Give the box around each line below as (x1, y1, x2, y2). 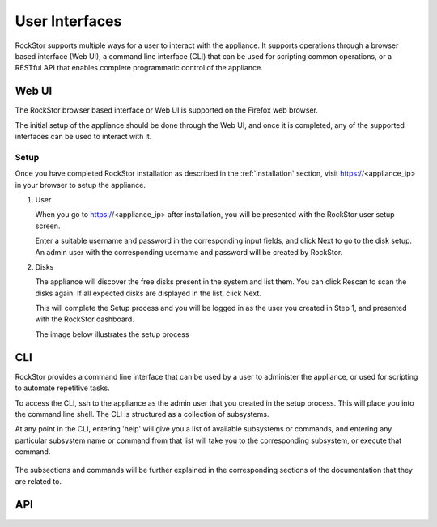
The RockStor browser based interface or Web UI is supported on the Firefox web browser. (15, 105, 319, 115)
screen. (35, 221, 61, 231)
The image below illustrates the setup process (35, 329, 189, 339)
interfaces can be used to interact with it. (15, 132, 152, 142)
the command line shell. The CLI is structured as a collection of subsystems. (15, 409, 269, 419)
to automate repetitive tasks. (15, 383, 110, 393)
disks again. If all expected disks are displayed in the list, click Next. (35, 288, 262, 298)
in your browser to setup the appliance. (15, 180, 146, 189)
